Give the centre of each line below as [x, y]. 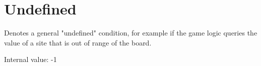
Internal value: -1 [30, 59]
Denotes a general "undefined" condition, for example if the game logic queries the [131, 33]
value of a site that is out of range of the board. [78, 42]
